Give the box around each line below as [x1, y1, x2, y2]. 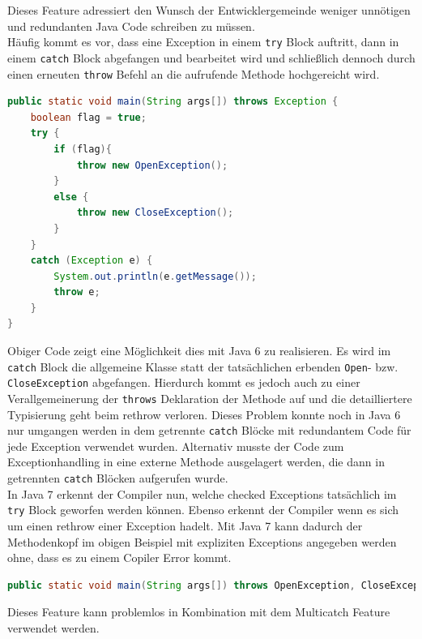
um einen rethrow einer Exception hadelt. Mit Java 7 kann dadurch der [7, 517, 363, 534]
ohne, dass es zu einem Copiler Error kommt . [7, 549, 232, 566]
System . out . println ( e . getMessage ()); [53, 270, 257, 282]
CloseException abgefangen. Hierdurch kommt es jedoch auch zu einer [7, 374, 360, 391]
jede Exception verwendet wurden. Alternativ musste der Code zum [7, 437, 344, 454]
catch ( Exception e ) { [30, 255, 153, 267]
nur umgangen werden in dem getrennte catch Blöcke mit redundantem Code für [7, 422, 411, 439]
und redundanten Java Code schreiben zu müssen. [7, 17, 255, 34]
